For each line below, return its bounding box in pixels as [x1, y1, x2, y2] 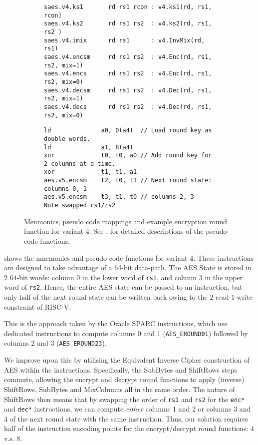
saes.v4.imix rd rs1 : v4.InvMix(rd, [44, 36, 205, 44]
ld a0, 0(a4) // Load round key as [44, 127, 212, 134]
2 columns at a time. [44, 160, 116, 167]
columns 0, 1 [44, 185, 87, 192]
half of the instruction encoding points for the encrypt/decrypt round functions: [4, 423, 249, 434]
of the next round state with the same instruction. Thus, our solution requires [9, 413, 249, 424]
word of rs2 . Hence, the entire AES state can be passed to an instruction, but [4, 282, 243, 292]
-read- [213, 292, 232, 302]
